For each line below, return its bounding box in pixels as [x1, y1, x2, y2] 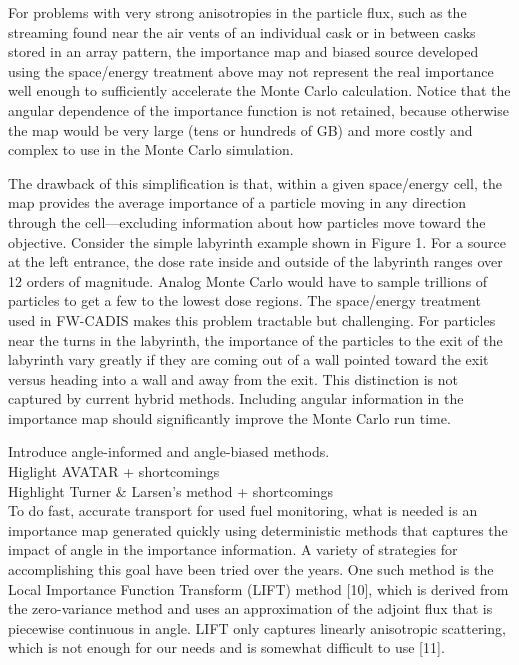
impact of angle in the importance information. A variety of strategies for [8, 539, 458, 560]
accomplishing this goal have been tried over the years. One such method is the [8, 559, 494, 580]
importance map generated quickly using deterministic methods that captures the [8, 519, 508, 540]
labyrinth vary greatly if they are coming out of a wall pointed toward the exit [8, 349, 489, 370]
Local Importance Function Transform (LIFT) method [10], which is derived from [8, 578, 509, 599]
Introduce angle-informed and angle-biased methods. [8, 441, 330, 462]
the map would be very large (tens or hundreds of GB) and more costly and [8, 119, 473, 140]
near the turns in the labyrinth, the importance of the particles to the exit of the [8, 329, 503, 350]
